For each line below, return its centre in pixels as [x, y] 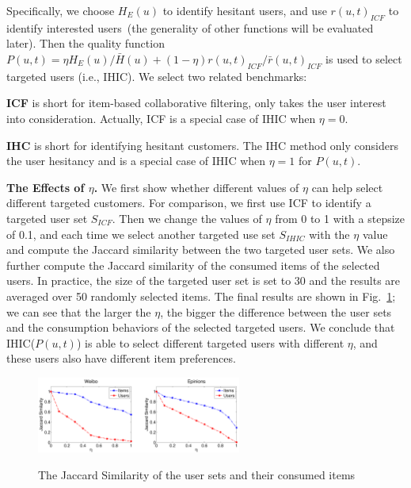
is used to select [364, 58]
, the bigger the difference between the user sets [276, 311]
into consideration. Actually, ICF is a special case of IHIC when [161, 118]
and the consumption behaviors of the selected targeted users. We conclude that [201, 327]
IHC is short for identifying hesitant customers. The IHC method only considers [202, 145]
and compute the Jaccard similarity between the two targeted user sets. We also [201, 250]
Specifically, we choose [61, 10]
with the [329, 234]
